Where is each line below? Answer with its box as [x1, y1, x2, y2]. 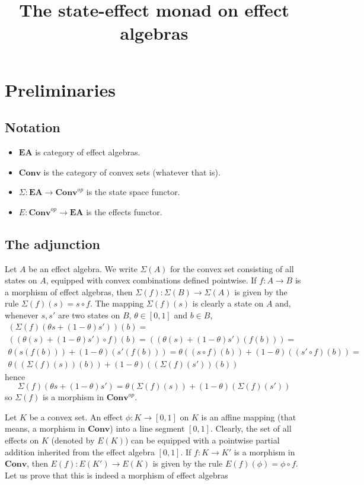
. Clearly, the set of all [210, 422, 292, 435]
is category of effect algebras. [35, 145, 141, 158]
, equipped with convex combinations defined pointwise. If [46, 274, 257, 286]
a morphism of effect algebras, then [5, 285, 133, 298]
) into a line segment [110, 422, 185, 435]
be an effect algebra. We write [28, 262, 138, 275]
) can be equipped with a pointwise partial [124, 434, 280, 446]
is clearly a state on [192, 297, 264, 309]
